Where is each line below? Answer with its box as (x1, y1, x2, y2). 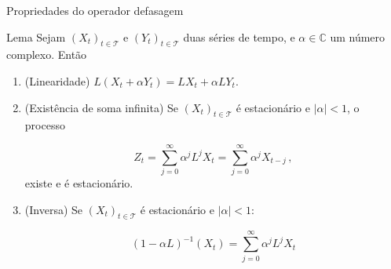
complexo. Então (6, 46, 87, 63)
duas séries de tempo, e (183, 28, 295, 45)
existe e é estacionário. (24, 175, 133, 191)
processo (24, 117, 65, 133)
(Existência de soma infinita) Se (24, 99, 178, 115)
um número (330, 28, 386, 45)
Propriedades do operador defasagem (6, 2, 184, 18)
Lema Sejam (6, 28, 66, 45)
